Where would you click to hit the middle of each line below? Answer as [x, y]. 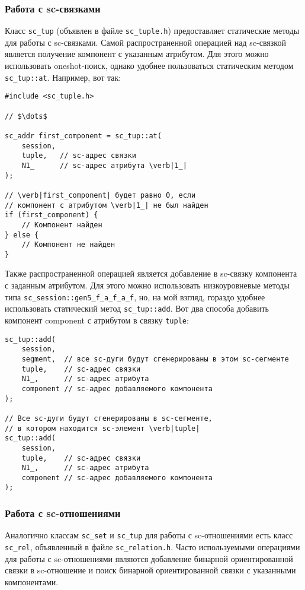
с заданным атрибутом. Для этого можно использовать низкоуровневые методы [147, 285]
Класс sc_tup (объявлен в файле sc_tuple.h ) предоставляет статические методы [152, 31]
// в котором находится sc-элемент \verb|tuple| [102, 428]
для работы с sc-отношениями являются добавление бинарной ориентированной [149, 558]
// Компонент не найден [68, 245]
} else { [22, 235]
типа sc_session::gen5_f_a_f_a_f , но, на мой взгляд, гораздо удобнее [135, 296]
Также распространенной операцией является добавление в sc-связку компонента [151, 273]
